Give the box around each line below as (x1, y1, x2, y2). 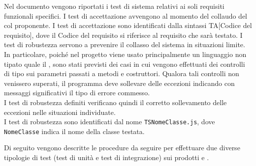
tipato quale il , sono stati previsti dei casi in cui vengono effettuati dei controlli (4, 58, 245, 69)
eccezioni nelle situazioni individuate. (4, 107, 116, 117)
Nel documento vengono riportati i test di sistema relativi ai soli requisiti (4, 1, 224, 11)
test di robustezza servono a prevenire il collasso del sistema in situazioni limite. (4, 39, 245, 50)
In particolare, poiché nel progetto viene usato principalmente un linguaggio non (4, 49, 247, 59)
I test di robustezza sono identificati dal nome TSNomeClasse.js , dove (4, 116, 215, 127)
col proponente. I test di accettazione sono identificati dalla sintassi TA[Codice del (4, 20, 252, 30)
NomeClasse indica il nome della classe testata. (4, 126, 145, 136)
